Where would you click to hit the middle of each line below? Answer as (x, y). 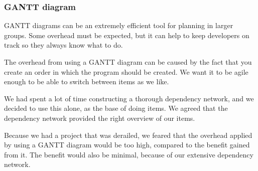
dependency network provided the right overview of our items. (100, 118)
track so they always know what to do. (63, 45)
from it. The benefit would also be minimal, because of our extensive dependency (129, 154)
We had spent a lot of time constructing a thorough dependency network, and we (129, 98)
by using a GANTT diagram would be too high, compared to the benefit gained (127, 145)
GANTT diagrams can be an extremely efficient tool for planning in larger (119, 25)
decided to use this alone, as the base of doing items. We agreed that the (116, 108)
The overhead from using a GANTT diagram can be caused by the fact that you (128, 62)
